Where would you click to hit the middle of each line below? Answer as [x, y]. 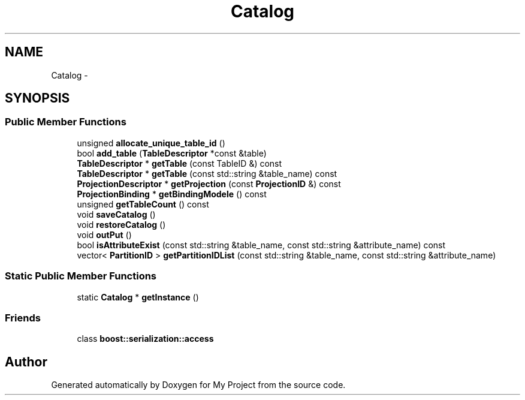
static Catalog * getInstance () [138, 297]
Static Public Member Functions [81, 276]
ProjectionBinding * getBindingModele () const [172, 194]
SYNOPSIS [37, 98]
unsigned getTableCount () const [143, 204]
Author [26, 362]
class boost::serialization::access [145, 339]
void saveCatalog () [116, 214]
